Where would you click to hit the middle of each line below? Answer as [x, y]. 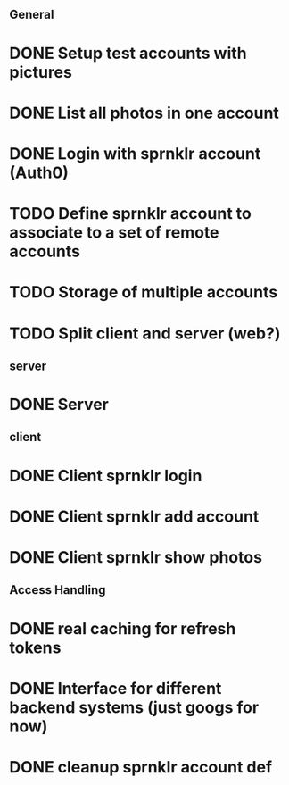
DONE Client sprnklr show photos [136, 558]
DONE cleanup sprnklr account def [141, 767]
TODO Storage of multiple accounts [144, 292]
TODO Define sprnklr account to [130, 214]
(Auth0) [39, 172]
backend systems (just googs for [134, 707]
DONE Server [59, 405]
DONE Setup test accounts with [128, 53]
